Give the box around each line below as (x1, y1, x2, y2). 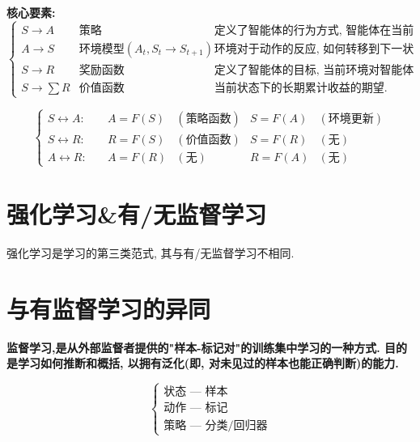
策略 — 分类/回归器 (163, 420, 268, 432)
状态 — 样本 (163, 386, 228, 398)
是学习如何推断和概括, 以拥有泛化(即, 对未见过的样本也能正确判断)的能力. (6, 355, 399, 372)
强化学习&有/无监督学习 (6, 197, 267, 230)
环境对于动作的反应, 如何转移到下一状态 (214, 43, 414, 55)
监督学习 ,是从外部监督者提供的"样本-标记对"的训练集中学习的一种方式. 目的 (6, 338, 408, 355)
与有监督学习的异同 (6, 291, 211, 325)
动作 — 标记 (163, 402, 228, 414)
